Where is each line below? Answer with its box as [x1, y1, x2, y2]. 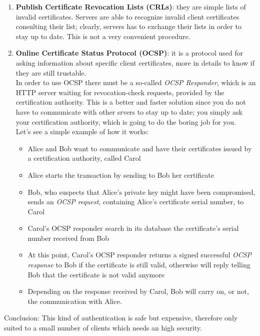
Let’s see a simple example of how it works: [15, 126, 149, 137]
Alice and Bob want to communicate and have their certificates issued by [27, 143, 252, 153]
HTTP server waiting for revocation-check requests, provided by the [15, 87, 224, 97]
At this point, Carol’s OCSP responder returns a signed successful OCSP [27, 249, 252, 260]
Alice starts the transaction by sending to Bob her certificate [27, 169, 214, 180]
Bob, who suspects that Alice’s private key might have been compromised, [27, 186, 255, 197]
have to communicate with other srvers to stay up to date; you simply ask [15, 106, 242, 117]
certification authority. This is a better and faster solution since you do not [15, 97, 246, 107]
